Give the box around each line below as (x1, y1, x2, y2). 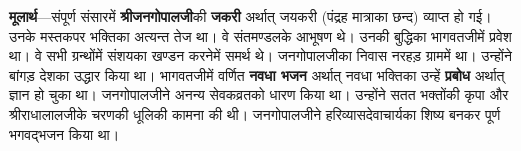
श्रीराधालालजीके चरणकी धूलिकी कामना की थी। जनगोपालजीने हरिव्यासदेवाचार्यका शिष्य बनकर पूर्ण (9, 103, 501, 124)
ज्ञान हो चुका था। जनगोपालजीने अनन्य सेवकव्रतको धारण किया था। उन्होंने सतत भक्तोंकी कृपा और (9, 84, 509, 105)
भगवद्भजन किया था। (9, 123, 120, 144)
